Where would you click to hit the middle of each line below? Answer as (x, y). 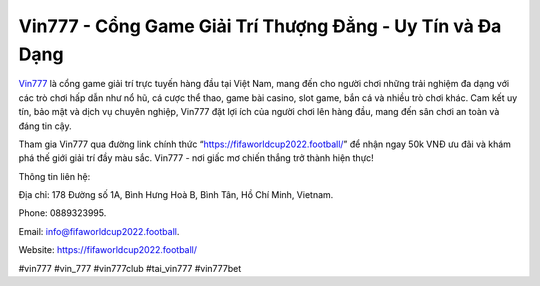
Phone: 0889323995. (62, 213)
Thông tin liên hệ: (54, 176)
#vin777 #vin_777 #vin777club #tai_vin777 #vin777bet (130, 268)
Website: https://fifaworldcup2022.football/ (108, 250)
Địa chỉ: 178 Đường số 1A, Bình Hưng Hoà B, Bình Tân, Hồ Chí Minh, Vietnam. (176, 195)
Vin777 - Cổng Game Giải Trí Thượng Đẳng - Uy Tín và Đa (260, 26)
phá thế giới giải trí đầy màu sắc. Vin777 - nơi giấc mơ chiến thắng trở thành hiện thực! (196, 158)
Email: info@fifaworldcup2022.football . (99, 231)
